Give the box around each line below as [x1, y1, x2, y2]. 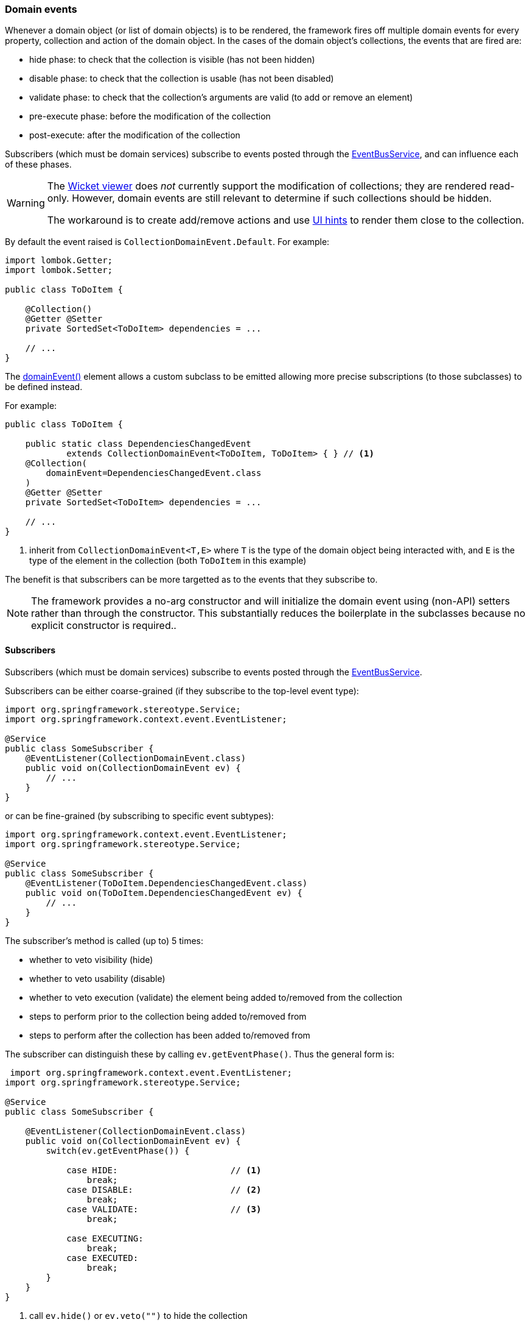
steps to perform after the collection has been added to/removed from [29, 1029, 310, 1040]
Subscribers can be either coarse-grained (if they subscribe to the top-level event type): [5, 685, 359, 696]
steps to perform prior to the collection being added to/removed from [29, 1011, 307, 1021]
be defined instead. [5, 382, 83, 393]
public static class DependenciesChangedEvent [25, 439, 251, 449]
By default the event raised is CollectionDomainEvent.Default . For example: [5, 236, 330, 247]
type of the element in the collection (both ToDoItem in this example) [29, 555, 307, 566]
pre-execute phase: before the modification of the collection [29, 111, 271, 122]
